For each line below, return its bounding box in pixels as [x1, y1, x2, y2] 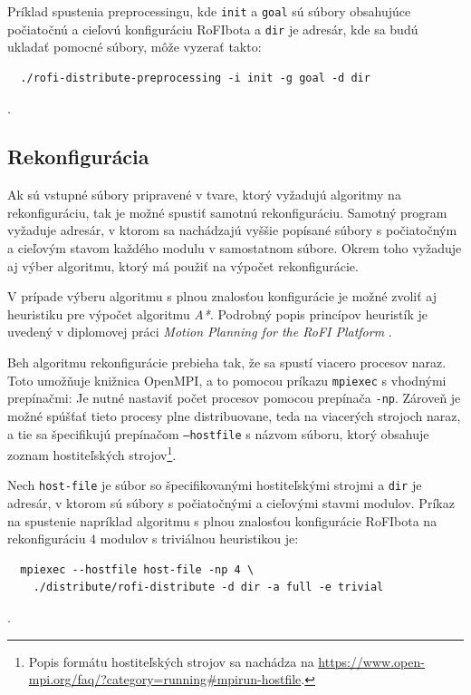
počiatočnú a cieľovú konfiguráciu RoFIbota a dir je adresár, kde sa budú [7, 19, 418, 38]
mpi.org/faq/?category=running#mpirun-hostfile [28, 670, 302, 689]
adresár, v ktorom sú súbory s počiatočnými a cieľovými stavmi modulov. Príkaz [7, 494, 455, 513]
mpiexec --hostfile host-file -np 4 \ [20, 563, 255, 576]
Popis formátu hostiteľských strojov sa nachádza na [28, 651, 314, 671]
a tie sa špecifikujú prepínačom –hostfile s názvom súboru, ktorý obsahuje [7, 424, 429, 443]
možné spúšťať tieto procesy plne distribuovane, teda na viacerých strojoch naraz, [7, 406, 461, 425]
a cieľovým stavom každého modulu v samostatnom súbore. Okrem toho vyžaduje [7, 239, 462, 258]
